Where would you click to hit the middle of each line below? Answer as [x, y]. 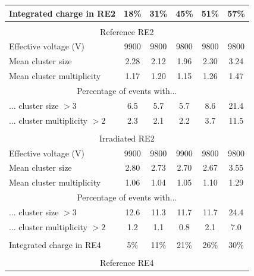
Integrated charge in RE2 [62, 13]
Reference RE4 [127, 262]
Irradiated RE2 [127, 138]
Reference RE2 [127, 31]
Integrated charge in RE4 [55, 244]
